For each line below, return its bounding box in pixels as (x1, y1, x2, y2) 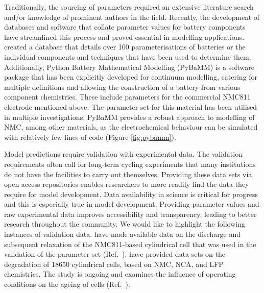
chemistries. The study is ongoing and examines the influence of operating (4, 268, 236, 279)
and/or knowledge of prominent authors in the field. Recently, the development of (4, 11, 260, 22)
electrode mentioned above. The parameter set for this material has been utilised (4, 101, 257, 112)
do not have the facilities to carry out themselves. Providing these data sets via (4, 168, 252, 179)
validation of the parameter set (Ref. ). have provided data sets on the (4, 249, 225, 259)
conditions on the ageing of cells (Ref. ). (4, 279, 130, 289)
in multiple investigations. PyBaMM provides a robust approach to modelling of (4, 111, 255, 122)
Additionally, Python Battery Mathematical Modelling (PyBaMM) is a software (4, 61, 254, 72)
